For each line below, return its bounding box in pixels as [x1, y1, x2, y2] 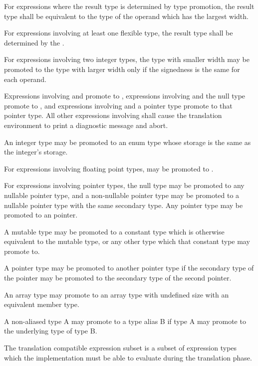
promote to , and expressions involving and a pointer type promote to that [4, 100, 233, 110]
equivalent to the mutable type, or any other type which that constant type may [4, 236, 250, 246]
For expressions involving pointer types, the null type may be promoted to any [4, 180, 245, 190]
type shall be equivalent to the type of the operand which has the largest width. [4, 10, 249, 21]
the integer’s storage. [4, 146, 68, 157]
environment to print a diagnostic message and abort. [4, 119, 168, 130]
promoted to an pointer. [4, 209, 78, 220]
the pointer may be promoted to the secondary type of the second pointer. [4, 272, 232, 283]
